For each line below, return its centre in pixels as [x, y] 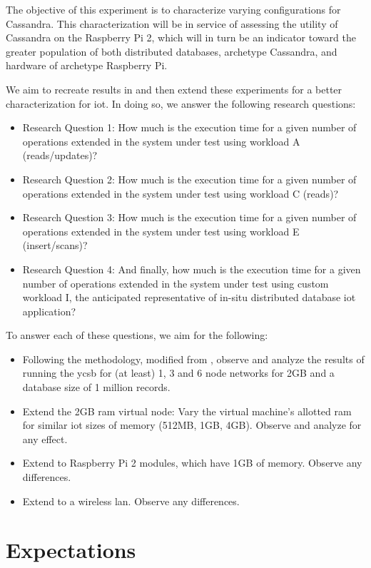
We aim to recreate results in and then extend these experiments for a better [174, 89]
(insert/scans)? [55, 245]
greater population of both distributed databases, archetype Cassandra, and [172, 51]
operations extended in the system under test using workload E [161, 231]
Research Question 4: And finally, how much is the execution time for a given [192, 269]
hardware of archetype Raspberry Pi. [87, 65]
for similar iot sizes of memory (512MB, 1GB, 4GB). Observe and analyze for [192, 425]
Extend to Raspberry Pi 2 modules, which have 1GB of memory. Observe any [192, 463]
